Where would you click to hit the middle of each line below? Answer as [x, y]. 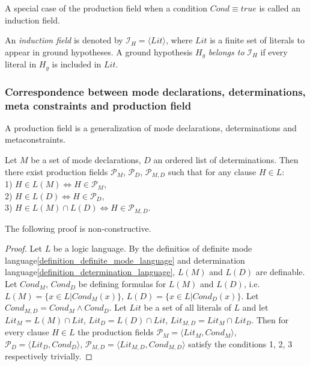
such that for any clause [212, 171]
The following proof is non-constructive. [78, 228]
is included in [77, 64]
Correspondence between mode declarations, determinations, [155, 91]
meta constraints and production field [98, 105]
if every [274, 51]
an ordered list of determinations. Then [226, 160]
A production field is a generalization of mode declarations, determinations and [151, 127]
